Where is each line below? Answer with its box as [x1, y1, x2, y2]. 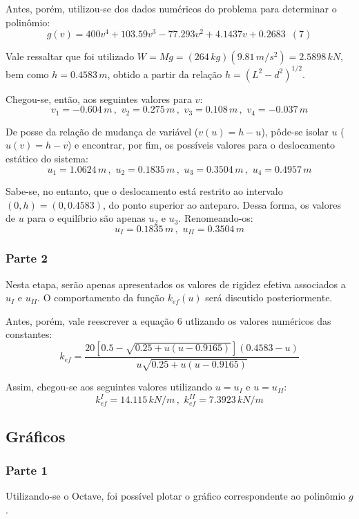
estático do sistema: [6, 151, 88, 165]
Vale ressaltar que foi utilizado [6, 49, 135, 64]
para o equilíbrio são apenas [27, 211, 146, 225]
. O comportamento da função [37, 290, 165, 305]
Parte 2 [6, 249, 48, 267]
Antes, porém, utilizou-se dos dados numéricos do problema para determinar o [6, 1, 337, 15]
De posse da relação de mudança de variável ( [6, 124, 199, 138]
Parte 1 [6, 462, 48, 479]
